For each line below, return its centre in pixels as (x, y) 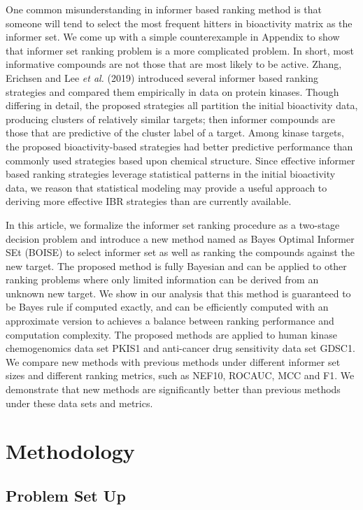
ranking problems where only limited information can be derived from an (162, 279)
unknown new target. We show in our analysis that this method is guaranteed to (178, 293)
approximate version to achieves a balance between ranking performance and (170, 321)
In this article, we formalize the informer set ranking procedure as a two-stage (173, 224)
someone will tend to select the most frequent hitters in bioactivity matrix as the (179, 23)
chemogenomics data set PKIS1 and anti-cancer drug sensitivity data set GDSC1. (180, 348)
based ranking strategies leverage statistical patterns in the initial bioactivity (171, 174)
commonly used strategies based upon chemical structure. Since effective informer (180, 160)
